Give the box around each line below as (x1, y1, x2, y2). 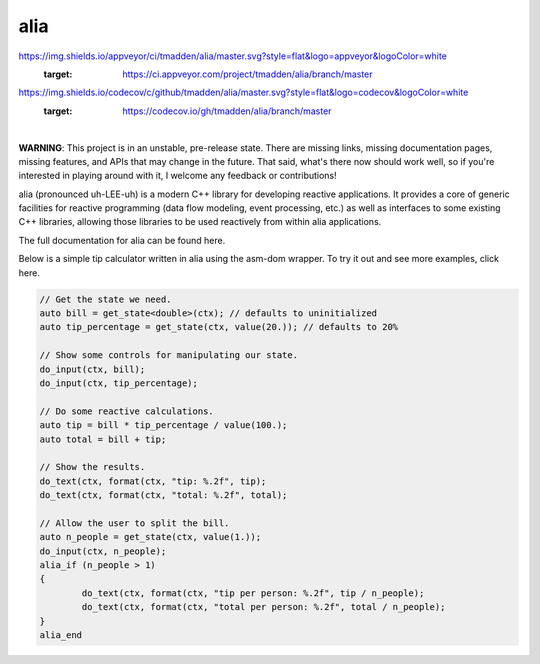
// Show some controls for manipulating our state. (39, 350, 299, 361)
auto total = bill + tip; (39, 433, 167, 445)
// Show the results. (39, 461, 146, 473)
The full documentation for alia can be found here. (18, 234, 226, 246)
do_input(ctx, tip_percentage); (39, 377, 199, 389)
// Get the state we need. (39, 293, 172, 305)
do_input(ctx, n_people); (39, 545, 167, 557)
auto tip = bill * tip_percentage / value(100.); (39, 420, 288, 431)
